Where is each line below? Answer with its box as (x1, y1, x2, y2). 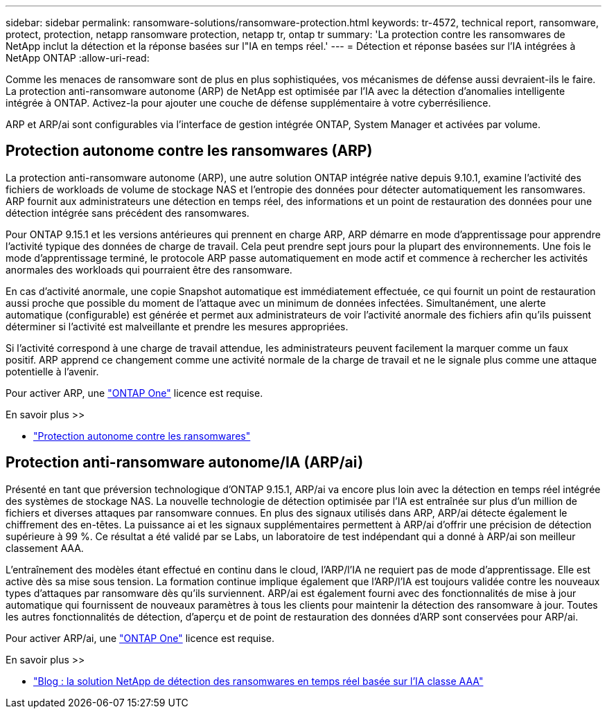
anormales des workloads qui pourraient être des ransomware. (6, 263, 292, 276)
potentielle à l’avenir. (6, 365, 99, 377)
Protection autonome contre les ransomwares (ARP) (6, 142, 373, 160)
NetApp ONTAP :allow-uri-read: (6, 52, 150, 64)
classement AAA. (6, 542, 84, 554)
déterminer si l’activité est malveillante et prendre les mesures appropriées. (6, 320, 349, 332)
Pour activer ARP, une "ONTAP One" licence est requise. (6, 386, 263, 399)
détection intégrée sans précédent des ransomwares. (6, 206, 249, 219)
